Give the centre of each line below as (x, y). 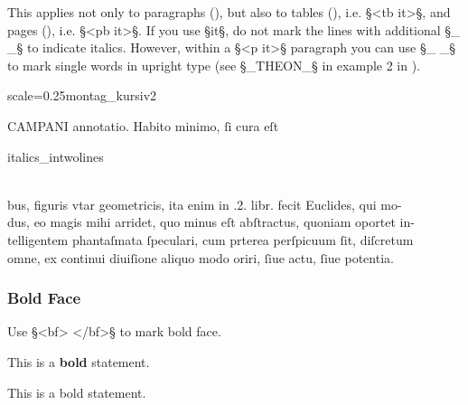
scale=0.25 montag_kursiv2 (82, 95)
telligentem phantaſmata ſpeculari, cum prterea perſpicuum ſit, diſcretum (211, 239)
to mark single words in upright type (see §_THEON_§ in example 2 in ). (214, 65)
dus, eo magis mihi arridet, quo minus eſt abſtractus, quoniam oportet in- (211, 222)
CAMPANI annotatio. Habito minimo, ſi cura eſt (143, 125)
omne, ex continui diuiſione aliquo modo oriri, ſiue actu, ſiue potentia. (201, 257)
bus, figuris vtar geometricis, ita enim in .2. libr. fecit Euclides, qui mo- (205, 204)
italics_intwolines (56, 156)
